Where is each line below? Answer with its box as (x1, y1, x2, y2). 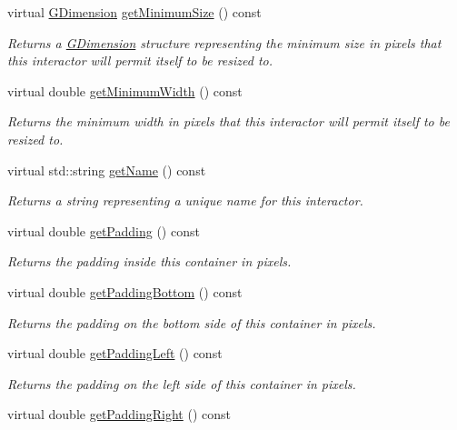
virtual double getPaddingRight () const (7, 405, 231, 424)
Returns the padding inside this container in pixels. (7, 252, 292, 271)
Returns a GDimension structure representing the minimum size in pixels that (7, 33, 442, 52)
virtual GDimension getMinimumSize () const (7, 3, 262, 21)
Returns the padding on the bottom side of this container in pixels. (7, 313, 376, 332)
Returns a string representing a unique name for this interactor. (7, 191, 363, 210)
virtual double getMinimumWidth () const (7, 81, 243, 100)
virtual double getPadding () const (7, 221, 200, 240)
